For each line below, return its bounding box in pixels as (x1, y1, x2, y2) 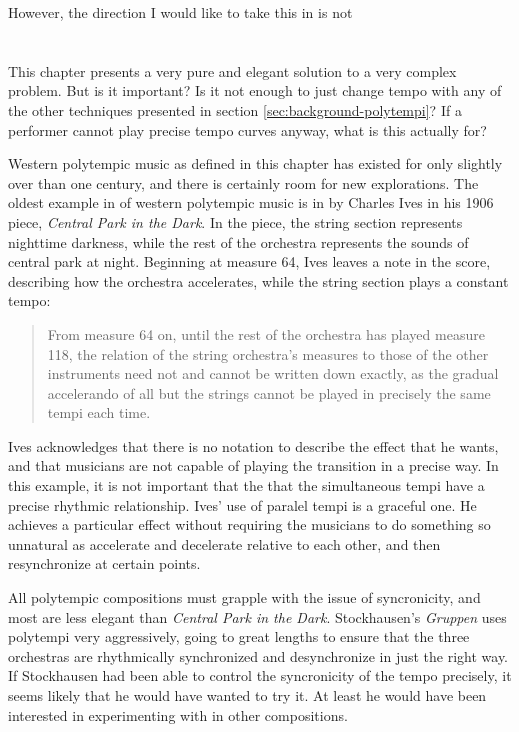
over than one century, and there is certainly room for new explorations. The (8, 172, 479, 193)
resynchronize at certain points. (8, 553, 201, 574)
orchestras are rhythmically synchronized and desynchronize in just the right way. (8, 645, 509, 666)
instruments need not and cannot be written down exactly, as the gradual (47, 363, 499, 384)
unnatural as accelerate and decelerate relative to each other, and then (8, 533, 441, 554)
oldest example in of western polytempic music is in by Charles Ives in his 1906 (8, 192, 494, 213)
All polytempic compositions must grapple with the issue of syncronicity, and (8, 587, 481, 608)
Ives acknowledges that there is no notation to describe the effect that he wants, (8, 435, 499, 456)
